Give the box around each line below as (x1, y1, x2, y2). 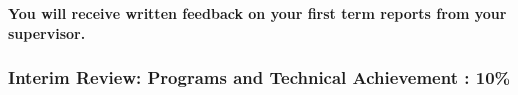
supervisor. (8, 22, 86, 43)
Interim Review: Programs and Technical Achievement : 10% (8, 65, 511, 90)
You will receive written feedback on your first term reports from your (8, 3, 507, 23)
